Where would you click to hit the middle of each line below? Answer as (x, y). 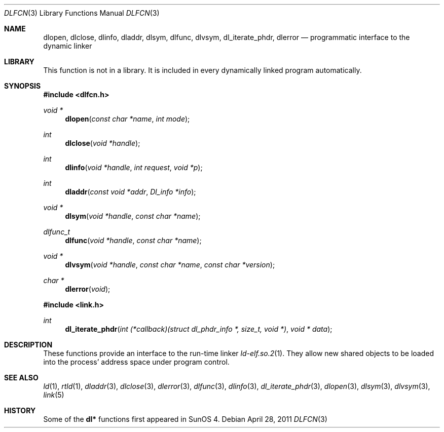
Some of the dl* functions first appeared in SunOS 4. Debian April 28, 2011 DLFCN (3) (185, 419)
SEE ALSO (21, 378)
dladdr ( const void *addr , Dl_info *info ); (131, 192)
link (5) (54, 395)
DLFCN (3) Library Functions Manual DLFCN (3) (82, 13)
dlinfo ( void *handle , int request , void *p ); (134, 167)
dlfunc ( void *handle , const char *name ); (133, 240)
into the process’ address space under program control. (136, 362)
